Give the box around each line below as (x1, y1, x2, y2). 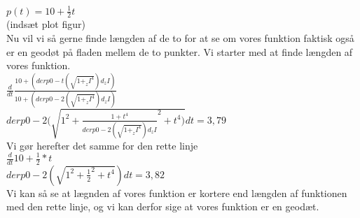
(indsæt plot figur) (6, 17, 85, 31)
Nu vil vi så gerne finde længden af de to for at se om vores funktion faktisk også (6, 30, 354, 45)
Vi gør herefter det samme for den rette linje (6, 138, 198, 152)
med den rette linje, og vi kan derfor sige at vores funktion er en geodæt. (6, 199, 319, 214)
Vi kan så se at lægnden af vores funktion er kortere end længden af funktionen (6, 185, 347, 200)
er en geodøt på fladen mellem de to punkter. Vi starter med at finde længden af (6, 44, 353, 59)
